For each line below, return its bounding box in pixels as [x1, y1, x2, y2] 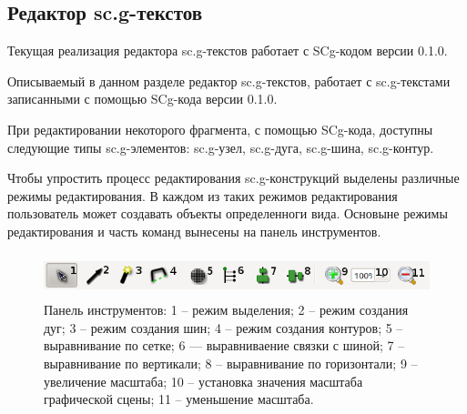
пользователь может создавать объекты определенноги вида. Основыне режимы [7, 204, 448, 223]
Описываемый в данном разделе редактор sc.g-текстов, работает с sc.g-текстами [7, 71, 451, 90]
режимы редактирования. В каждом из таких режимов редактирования [7, 186, 398, 205]
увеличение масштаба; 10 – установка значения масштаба [44, 371, 363, 390]
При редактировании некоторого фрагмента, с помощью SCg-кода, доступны [7, 119, 433, 138]
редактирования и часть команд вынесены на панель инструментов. [7, 221, 381, 240]
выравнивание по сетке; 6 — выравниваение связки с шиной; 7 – [44, 336, 405, 355]
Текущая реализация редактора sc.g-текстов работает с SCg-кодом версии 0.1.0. [7, 41, 448, 60]
